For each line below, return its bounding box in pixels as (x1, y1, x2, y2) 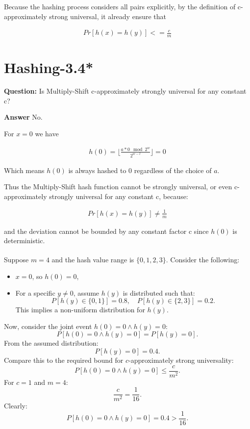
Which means (4, 165, 45, 175)
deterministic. (4, 235, 45, 246)
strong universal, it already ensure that (49, 11, 167, 21)
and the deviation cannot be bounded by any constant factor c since (4, 226, 209, 236)
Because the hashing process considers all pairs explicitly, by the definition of (4, 1, 236, 11)
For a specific (15, 287, 55, 298)
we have (35, 128, 59, 138)
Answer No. (4, 112, 43, 122)
